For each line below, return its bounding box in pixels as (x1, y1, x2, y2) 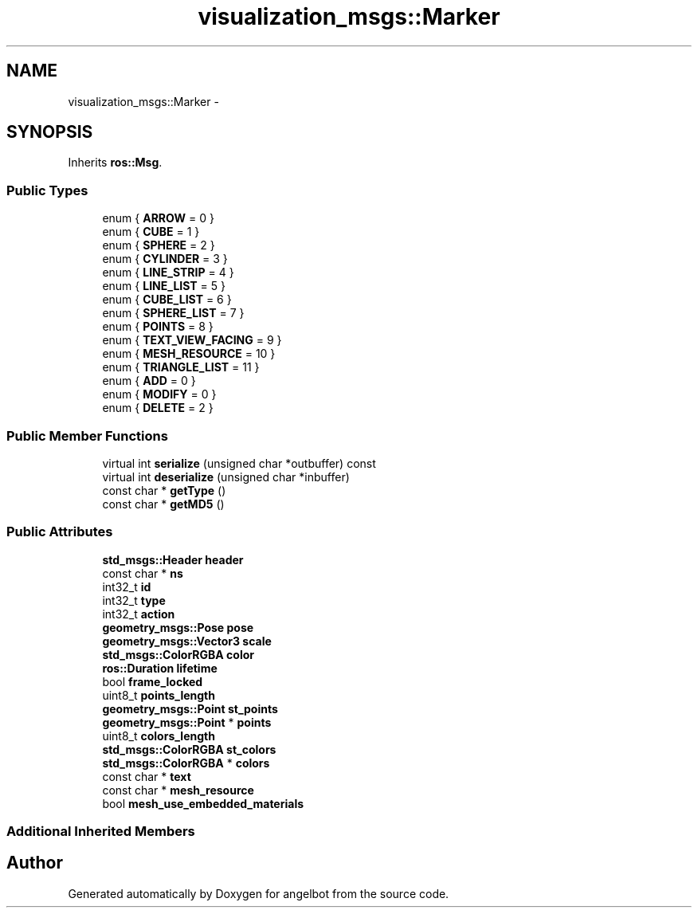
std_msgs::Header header (102, 552, 244, 567)
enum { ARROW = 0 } (102, 211, 214, 226)
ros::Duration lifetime (102, 661, 218, 675)
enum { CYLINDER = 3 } (102, 252, 228, 266)
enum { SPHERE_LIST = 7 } (102, 306, 245, 320)
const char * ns (102, 566, 183, 580)
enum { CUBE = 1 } (102, 225, 200, 239)
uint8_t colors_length (102, 728, 215, 743)
